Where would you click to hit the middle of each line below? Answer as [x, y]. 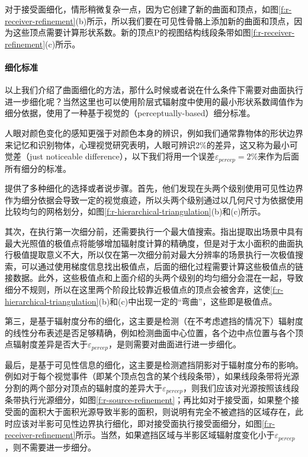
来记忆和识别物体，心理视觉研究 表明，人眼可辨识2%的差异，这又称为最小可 [151, 144]
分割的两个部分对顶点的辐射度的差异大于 [84, 387]
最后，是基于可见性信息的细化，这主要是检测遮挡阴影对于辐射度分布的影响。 [154, 364]
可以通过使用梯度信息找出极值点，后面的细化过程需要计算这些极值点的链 [162, 266]
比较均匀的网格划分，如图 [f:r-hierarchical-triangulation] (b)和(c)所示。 [135, 211]
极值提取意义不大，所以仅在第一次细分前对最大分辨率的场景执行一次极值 [154, 255]
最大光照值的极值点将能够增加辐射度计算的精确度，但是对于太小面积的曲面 [150, 243]
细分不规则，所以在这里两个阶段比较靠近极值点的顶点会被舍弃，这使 [137, 289]
